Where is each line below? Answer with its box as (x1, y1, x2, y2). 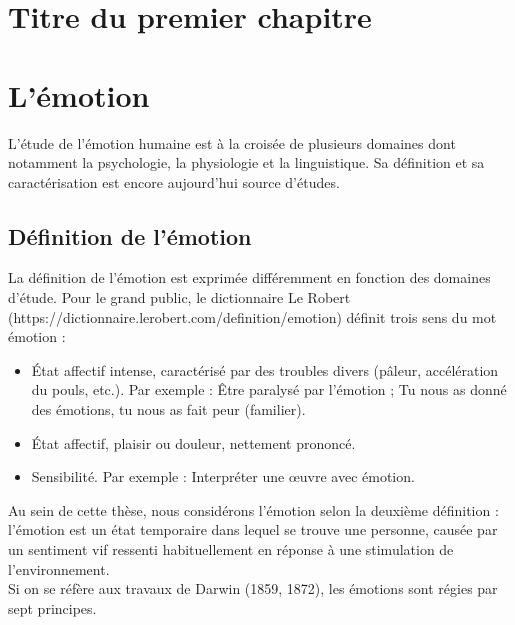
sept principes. (8, 597, 97, 618)
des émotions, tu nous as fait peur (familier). (31, 399, 306, 420)
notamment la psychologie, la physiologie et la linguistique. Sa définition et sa (8, 152, 485, 173)
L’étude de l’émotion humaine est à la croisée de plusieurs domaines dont (8, 132, 456, 153)
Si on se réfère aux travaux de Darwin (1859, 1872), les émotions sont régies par (8, 578, 498, 599)
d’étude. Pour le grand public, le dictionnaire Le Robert (8, 287, 351, 308)
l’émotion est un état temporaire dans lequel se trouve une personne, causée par (8, 519, 498, 540)
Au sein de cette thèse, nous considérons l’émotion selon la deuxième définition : (8, 499, 499, 520)
